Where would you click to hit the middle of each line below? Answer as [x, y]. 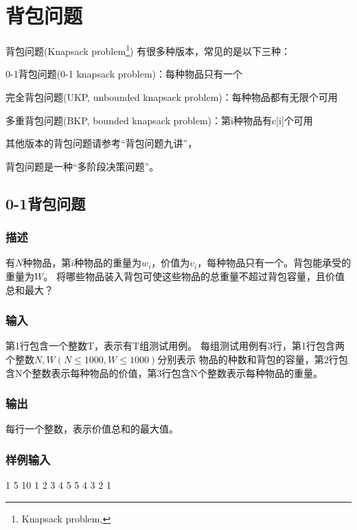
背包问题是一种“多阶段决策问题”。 [82, 166]
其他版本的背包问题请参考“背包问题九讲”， [102, 143]
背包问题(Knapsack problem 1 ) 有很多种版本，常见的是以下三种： [148, 50]
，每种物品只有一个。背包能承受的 [274, 263]
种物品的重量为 [108, 263]
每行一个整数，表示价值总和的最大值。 [92, 429]
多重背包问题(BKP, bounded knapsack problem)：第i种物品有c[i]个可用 [159, 120]
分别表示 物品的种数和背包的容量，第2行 [248, 359]
